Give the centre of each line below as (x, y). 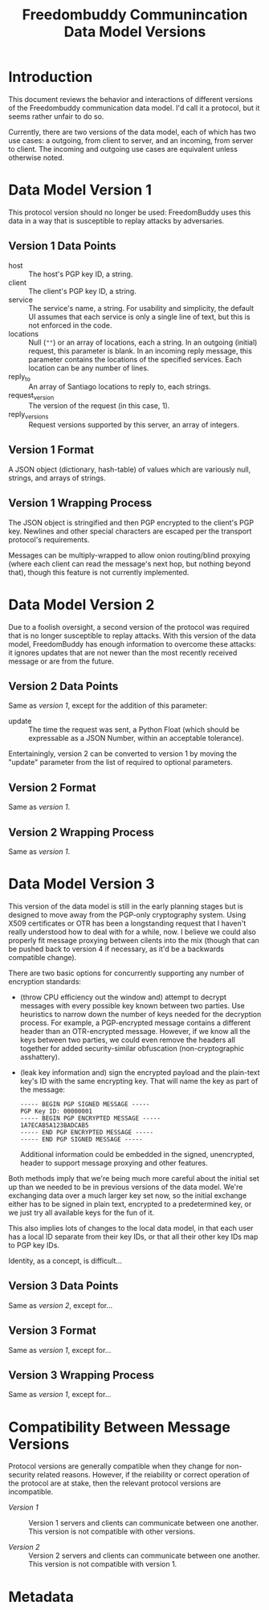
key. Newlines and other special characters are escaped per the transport (130, 531)
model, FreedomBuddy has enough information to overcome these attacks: (132, 644)
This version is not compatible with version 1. (103, 1564)
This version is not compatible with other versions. (112, 1531)
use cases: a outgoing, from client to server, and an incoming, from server (131, 140)
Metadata (41, 1597)
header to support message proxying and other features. (114, 1163)
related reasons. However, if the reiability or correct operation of (144, 1475)
